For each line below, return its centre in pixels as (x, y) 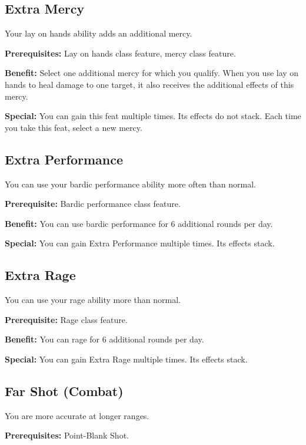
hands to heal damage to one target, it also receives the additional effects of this (149, 84)
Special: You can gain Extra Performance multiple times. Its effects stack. (140, 243)
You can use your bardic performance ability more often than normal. (130, 184)
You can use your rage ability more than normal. (93, 300)
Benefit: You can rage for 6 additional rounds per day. (104, 339)
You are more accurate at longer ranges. (77, 415)
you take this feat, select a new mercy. (74, 127)
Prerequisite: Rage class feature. (66, 319)
